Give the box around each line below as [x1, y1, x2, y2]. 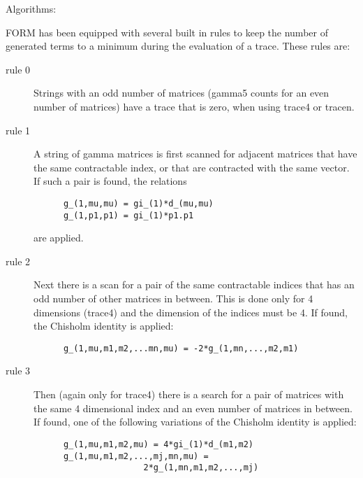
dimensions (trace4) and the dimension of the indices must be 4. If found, [34, 304, 348, 319]
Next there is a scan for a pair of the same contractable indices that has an [34, 277, 355, 292]
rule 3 [6, 363, 31, 378]
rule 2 [6, 253, 31, 268]
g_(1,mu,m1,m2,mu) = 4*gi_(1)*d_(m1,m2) [63, 439, 253, 449]
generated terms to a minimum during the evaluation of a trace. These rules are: [6, 38, 350, 53]
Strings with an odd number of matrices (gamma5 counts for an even [34, 85, 329, 100]
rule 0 [6, 62, 31, 76]
